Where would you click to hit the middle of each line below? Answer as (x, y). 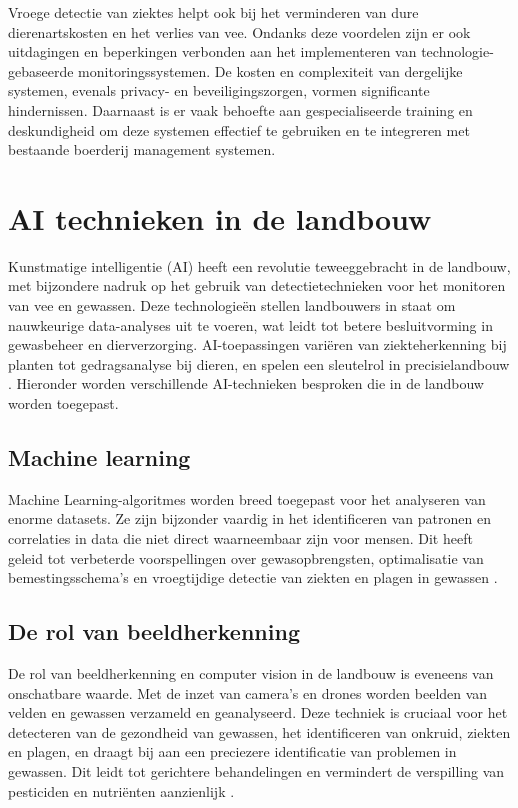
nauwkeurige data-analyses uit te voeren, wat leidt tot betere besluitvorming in (250, 324)
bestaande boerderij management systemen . (142, 149)
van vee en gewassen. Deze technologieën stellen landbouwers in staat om (232, 305)
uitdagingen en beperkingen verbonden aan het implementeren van (212, 51)
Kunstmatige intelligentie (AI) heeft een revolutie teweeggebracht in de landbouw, (259, 265)
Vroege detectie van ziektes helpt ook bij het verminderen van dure (213, 12)
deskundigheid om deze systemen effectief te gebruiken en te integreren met (239, 129)
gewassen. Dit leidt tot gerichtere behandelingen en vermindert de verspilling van (256, 770)
